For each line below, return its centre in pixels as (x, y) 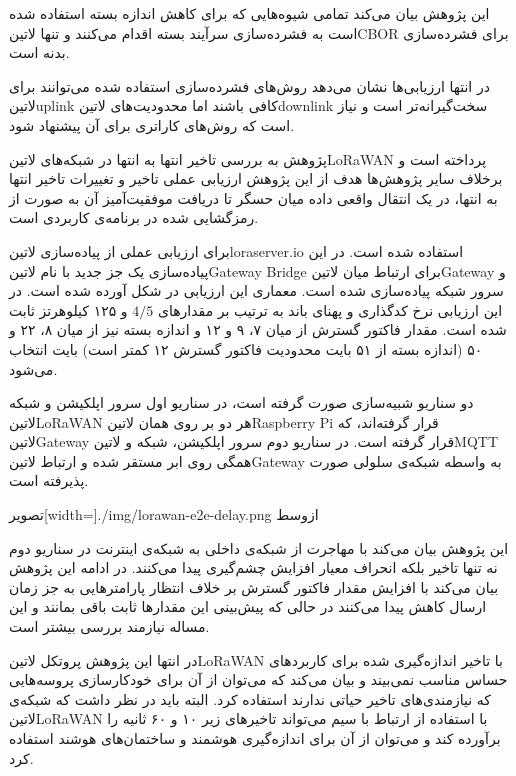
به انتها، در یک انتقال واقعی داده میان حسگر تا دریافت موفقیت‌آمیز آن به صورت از (253, 197)
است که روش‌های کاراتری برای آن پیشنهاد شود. (152, 124)
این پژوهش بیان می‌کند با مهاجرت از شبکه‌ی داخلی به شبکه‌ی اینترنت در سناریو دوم (259, 547)
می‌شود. (33, 368)
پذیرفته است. (49, 480)
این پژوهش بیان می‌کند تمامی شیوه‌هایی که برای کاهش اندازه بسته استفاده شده (249, 13)
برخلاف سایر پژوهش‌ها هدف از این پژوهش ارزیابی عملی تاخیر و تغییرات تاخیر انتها (256, 178)
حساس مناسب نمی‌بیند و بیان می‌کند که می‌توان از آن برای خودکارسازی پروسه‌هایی (258, 679)
